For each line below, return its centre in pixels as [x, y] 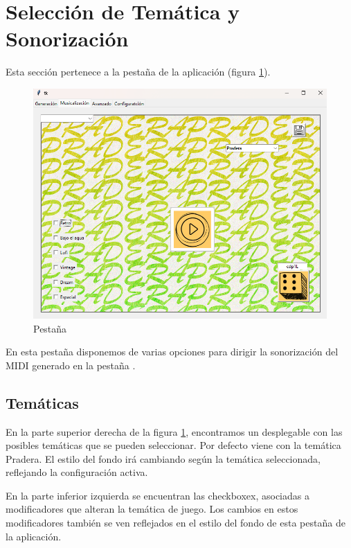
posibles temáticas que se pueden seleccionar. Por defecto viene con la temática [173, 445]
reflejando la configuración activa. [77, 472]
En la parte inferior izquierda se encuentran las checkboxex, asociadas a [157, 495]
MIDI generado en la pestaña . [71, 365]
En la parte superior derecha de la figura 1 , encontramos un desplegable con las [174, 431]
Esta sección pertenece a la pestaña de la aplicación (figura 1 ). [138, 72]
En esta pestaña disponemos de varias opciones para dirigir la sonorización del [172, 352]
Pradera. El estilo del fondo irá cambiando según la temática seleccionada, [163, 458]
